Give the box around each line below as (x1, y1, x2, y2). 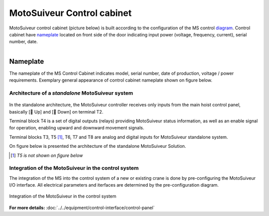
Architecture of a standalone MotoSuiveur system (9, 90, 134, 97)
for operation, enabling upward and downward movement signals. (9, 125, 144, 131)
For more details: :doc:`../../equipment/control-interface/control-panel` (9, 205, 155, 211)
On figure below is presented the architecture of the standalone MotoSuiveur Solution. (9, 143, 186, 149)
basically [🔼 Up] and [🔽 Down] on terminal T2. (9, 108, 104, 114)
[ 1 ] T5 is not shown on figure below (10, 152, 83, 158)
